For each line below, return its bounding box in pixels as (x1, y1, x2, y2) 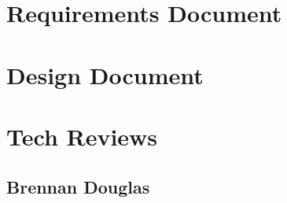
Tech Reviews (6, 120, 158, 152)
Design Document (6, 58, 204, 90)
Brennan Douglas (6, 174, 150, 198)
